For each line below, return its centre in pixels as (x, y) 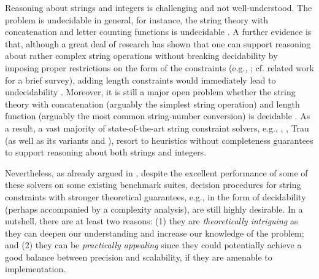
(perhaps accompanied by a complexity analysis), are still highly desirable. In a (154, 209)
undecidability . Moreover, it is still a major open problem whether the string (150, 92)
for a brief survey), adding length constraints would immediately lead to (140, 80)
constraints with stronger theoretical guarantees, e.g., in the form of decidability (156, 196)
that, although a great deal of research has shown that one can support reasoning (158, 43)
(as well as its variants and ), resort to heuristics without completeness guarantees (159, 140)
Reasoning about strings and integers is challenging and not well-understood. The (159, 7)
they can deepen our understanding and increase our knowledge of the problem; (155, 233)
